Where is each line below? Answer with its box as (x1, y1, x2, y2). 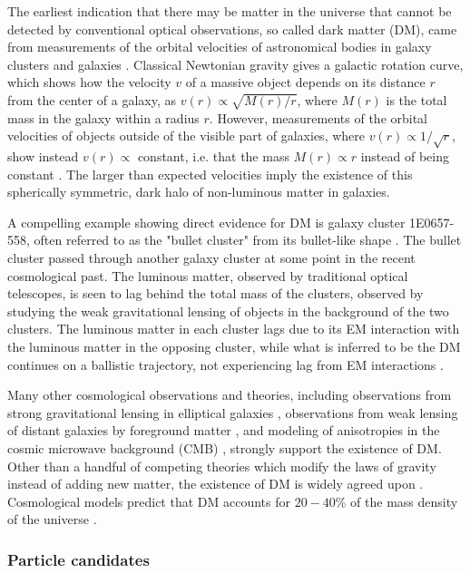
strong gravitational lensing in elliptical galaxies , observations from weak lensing (7, 403, 458, 422)
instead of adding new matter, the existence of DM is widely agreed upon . (7, 474, 424, 493)
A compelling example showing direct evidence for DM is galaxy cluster (7, 212, 406, 231)
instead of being (360, 147, 449, 166)
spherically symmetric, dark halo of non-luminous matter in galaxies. (7, 182, 390, 201)
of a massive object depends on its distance (185, 73, 426, 92)
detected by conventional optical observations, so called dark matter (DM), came (7, 19, 457, 38)
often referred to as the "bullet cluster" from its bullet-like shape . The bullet (34, 230, 462, 249)
